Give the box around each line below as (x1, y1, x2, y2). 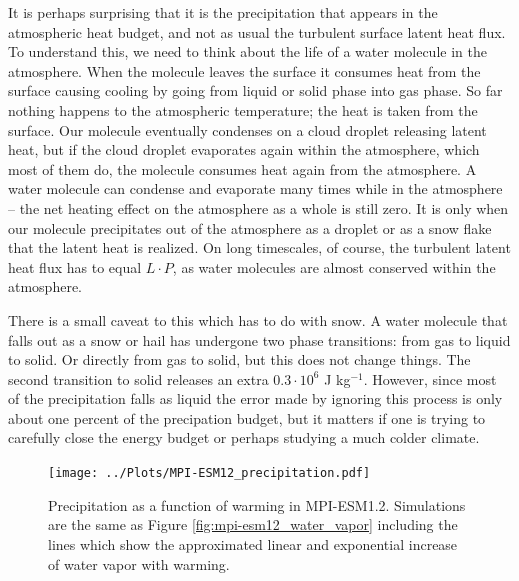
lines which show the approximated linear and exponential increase (48, 533, 458, 554)
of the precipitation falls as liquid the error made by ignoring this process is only (8, 388, 503, 409)
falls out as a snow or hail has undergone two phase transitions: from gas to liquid (8, 329, 511, 350)
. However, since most (363, 368, 497, 389)
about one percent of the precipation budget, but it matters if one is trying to (8, 407, 486, 428)
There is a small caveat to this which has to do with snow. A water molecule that (8, 309, 508, 330)
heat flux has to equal (8, 256, 142, 277)
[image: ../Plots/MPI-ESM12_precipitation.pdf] (48, 466, 371, 481)
